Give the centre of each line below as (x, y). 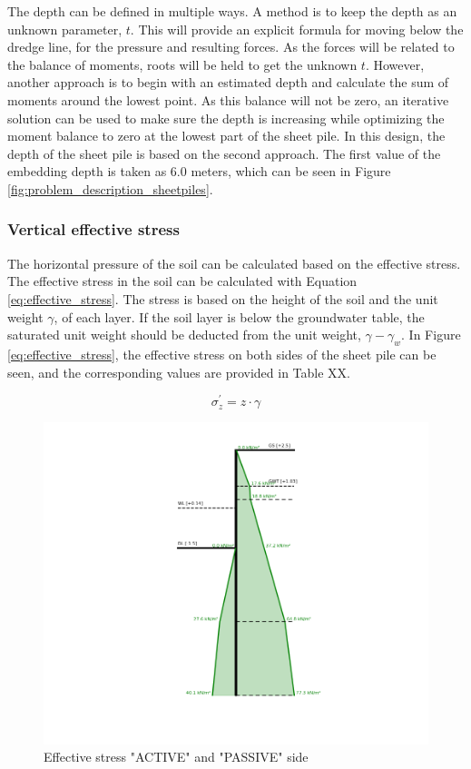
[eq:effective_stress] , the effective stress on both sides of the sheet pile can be (222, 354)
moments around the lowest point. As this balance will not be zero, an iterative (228, 99)
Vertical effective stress (93, 229)
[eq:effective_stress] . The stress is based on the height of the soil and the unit (223, 298)
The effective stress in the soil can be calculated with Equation (182, 281)
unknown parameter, (65, 29)
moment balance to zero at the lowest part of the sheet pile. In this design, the (226, 136)
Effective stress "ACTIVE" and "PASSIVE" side (176, 757)
